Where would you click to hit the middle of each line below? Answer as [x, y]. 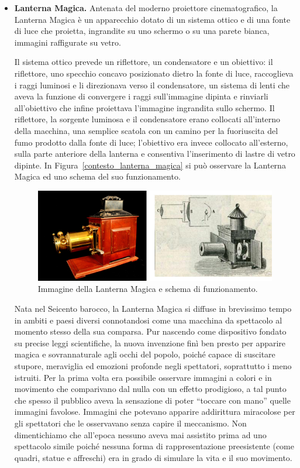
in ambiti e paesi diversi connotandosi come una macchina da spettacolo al [148, 320]
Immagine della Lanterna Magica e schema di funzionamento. [148, 289]
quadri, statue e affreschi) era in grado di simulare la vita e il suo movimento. [153, 457]
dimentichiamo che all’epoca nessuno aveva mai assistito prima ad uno [140, 434]
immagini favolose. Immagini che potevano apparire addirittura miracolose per [155, 412]
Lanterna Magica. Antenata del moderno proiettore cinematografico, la [146, 8]
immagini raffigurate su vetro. [68, 42]
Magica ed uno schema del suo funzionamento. [97, 176]
